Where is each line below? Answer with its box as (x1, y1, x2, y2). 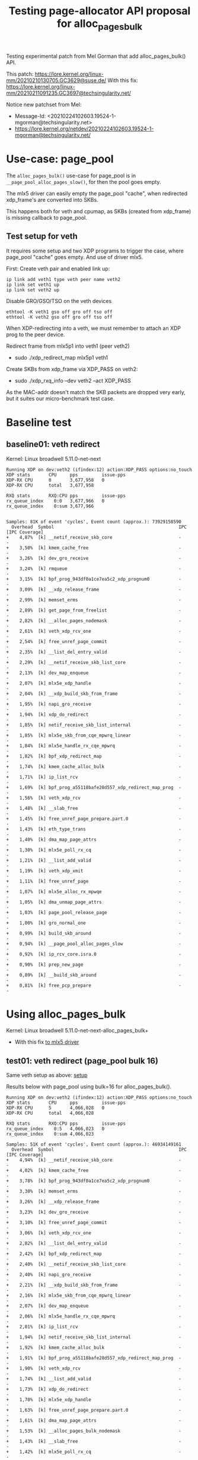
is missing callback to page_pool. (6, 214, 88, 221)
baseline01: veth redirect (6, 439, 100, 450)
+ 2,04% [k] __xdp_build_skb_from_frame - (6, 691, 182, 697)
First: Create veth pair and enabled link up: (6, 265, 110, 272)
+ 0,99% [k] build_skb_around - (6, 930, 182, 936)
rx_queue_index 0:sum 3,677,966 (6, 503, 94, 509)
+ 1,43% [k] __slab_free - (6, 1439, 182, 1445)
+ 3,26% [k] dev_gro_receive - (6, 555, 182, 561)
